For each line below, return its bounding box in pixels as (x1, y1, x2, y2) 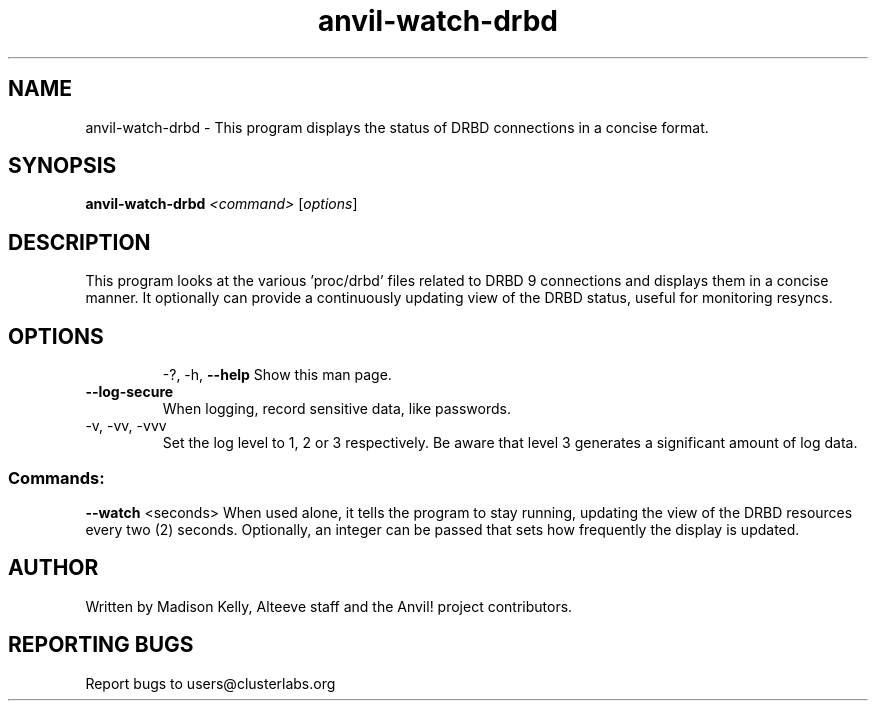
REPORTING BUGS (8, 632, 194, 658)
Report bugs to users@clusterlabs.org (85, 674, 336, 692)
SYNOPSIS (8, 153, 117, 179)
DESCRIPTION (8, 229, 151, 255)
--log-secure (85, 383, 174, 401)
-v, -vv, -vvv (85, 417, 167, 435)
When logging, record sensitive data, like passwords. (162, 400, 511, 418)
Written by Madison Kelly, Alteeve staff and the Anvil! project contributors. (85, 597, 573, 615)
